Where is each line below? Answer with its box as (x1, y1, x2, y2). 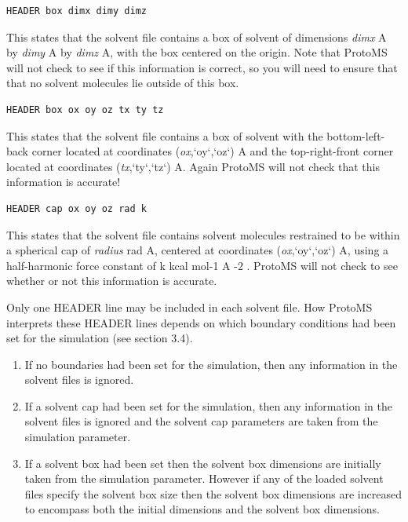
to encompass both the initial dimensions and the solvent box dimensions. (24, 501, 380, 517)
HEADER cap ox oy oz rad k (6, 203, 147, 214)
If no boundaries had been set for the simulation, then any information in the (24, 356, 398, 372)
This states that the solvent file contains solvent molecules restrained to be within (6, 226, 400, 243)
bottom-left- (326, 127, 385, 144)
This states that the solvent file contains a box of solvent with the (6, 127, 323, 144)
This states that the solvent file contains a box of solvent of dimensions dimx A (6, 28, 387, 45)
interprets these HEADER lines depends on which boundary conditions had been (6, 314, 396, 330)
